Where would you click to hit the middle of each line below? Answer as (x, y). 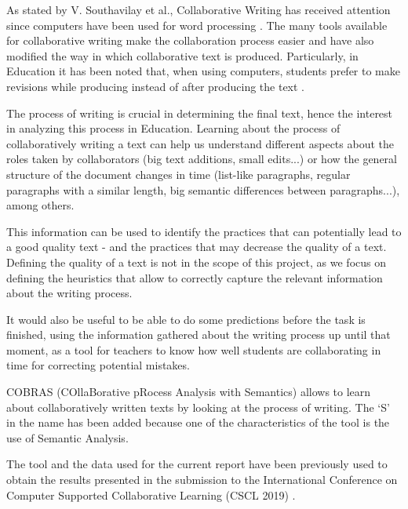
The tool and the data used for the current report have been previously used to (197, 464)
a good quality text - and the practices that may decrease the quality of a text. (197, 247)
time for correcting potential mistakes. (98, 365)
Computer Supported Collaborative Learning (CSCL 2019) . (151, 494)
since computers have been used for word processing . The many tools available (197, 25)
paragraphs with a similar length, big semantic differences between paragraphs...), (203, 189)
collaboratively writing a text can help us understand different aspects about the (200, 143)
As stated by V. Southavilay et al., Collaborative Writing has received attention (199, 9)
